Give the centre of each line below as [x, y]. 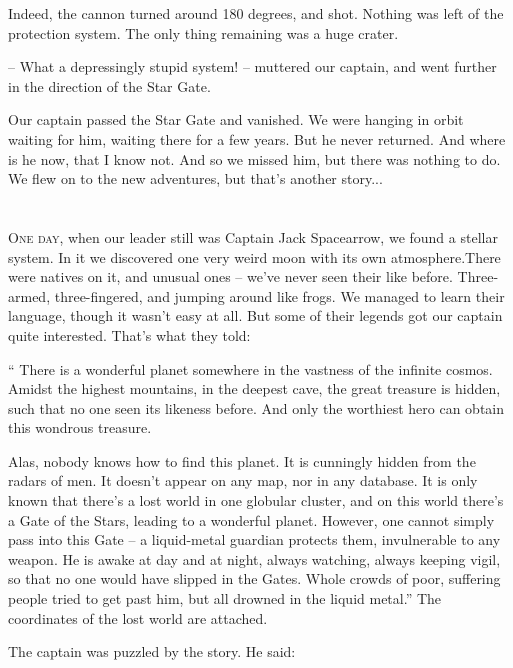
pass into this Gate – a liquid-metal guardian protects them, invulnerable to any [254, 539]
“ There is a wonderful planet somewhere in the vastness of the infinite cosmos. [250, 368]
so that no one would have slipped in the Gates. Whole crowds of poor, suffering [254, 578]
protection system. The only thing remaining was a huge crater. [203, 32]
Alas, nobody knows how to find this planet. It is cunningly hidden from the [242, 460]
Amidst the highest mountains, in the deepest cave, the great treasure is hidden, [254, 388]
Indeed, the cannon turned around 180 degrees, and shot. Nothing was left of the [256, 13]
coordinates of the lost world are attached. [138, 617]
